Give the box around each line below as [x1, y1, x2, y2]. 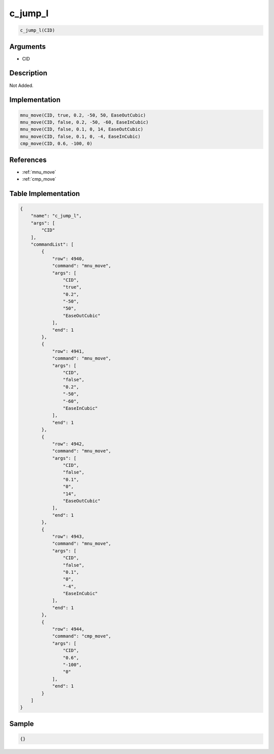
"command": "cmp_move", [52, 633, 112, 639]
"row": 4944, [52, 626, 85, 632]
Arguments [9, 42, 46, 51]
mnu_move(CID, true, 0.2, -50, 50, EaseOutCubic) [20, 112, 146, 118]
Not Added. [9, 82, 34, 89]
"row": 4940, [52, 256, 85, 262]
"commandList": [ [30, 241, 74, 247]
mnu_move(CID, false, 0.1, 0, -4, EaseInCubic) [20, 133, 141, 139]
